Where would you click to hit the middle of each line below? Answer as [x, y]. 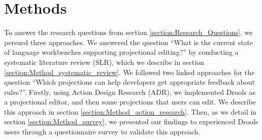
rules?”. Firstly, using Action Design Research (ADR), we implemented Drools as [130, 92]
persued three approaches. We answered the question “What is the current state [129, 42]
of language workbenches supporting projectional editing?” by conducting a [121, 52]
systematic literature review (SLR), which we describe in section [104, 62]
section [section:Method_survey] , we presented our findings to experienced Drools [131, 121]
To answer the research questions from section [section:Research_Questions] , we [128, 32]
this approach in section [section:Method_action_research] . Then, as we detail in [130, 111]
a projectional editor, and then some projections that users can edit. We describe [130, 102]
